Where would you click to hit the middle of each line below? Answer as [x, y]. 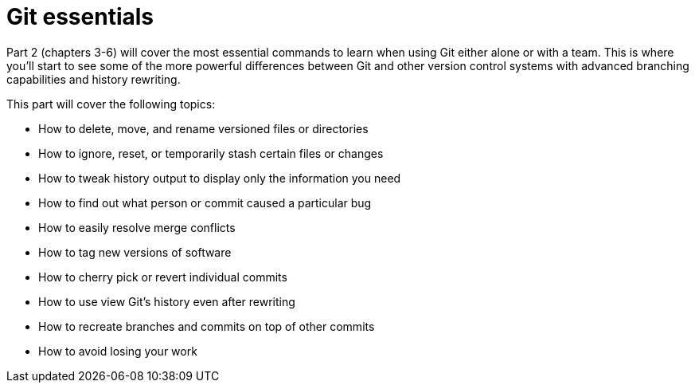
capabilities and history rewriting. [94, 79]
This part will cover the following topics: [111, 104]
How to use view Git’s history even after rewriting [167, 301]
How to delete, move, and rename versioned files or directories [203, 128]
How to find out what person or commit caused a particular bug [205, 202]
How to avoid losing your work [118, 351]
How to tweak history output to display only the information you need [220, 178]
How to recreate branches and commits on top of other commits [207, 326]
